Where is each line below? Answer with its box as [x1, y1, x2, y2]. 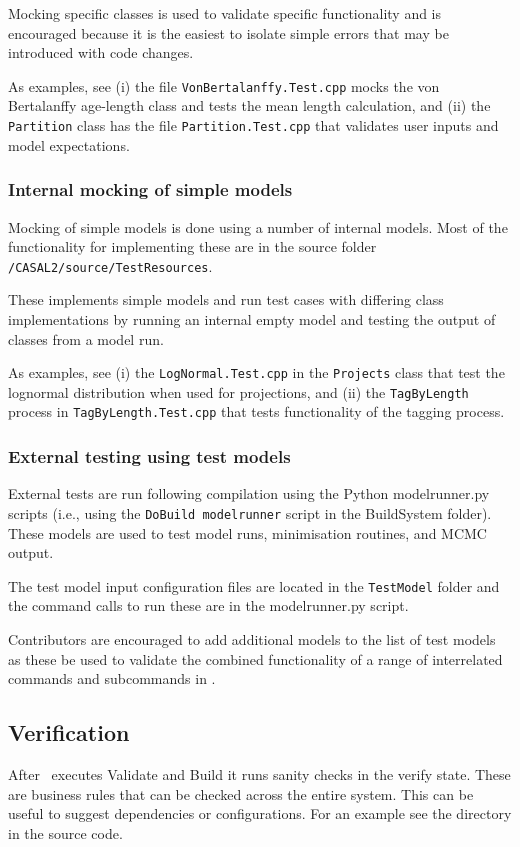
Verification [8, 717, 130, 748]
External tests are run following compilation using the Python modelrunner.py [8, 483, 490, 504]
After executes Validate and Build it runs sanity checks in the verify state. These [8, 763, 511, 784]
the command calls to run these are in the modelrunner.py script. [8, 595, 409, 616]
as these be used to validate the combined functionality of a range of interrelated [8, 648, 503, 669]
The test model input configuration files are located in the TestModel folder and [8, 575, 500, 596]
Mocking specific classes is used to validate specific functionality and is [8, 3, 442, 23]
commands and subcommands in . [8, 668, 216, 689]
